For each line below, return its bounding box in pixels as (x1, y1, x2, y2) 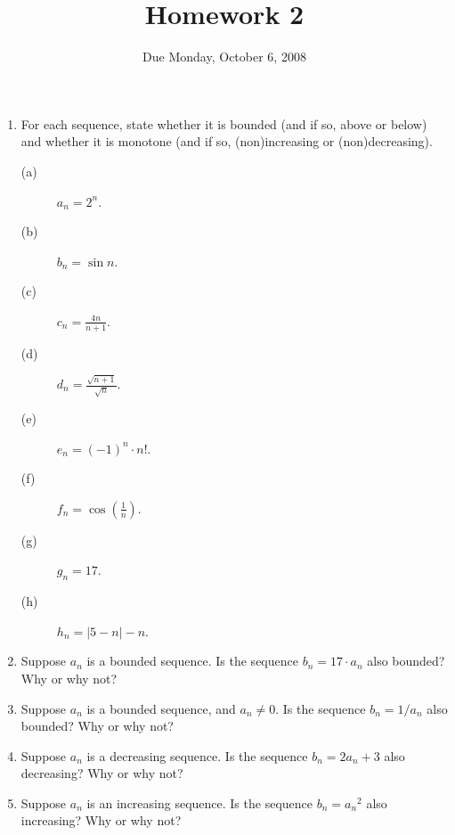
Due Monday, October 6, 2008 (142, 47, 306, 66)
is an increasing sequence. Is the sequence (86, 793, 313, 812)
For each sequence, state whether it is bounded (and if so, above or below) (20, 114, 427, 133)
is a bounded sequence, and (86, 699, 236, 717)
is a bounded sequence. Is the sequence (86, 651, 298, 670)
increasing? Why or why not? (20, 811, 182, 830)
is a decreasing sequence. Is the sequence (86, 746, 308, 765)
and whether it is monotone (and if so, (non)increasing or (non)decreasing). (20, 132, 433, 151)
